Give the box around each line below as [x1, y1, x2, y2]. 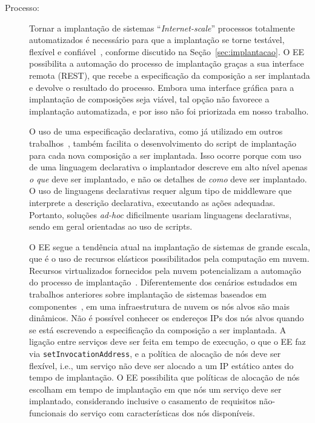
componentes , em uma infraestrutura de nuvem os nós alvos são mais [29, 299, 290, 312]
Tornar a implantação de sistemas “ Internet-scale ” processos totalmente [29, 21, 295, 34]
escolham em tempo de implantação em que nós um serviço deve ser [29, 382, 282, 395]
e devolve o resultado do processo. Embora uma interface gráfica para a [29, 81, 294, 93]
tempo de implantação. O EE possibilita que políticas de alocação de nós [29, 371, 300, 384]
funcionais [29, 407, 67, 419]
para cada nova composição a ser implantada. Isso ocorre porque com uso [29, 148, 302, 161]
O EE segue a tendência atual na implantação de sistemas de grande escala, [29, 240, 310, 253]
